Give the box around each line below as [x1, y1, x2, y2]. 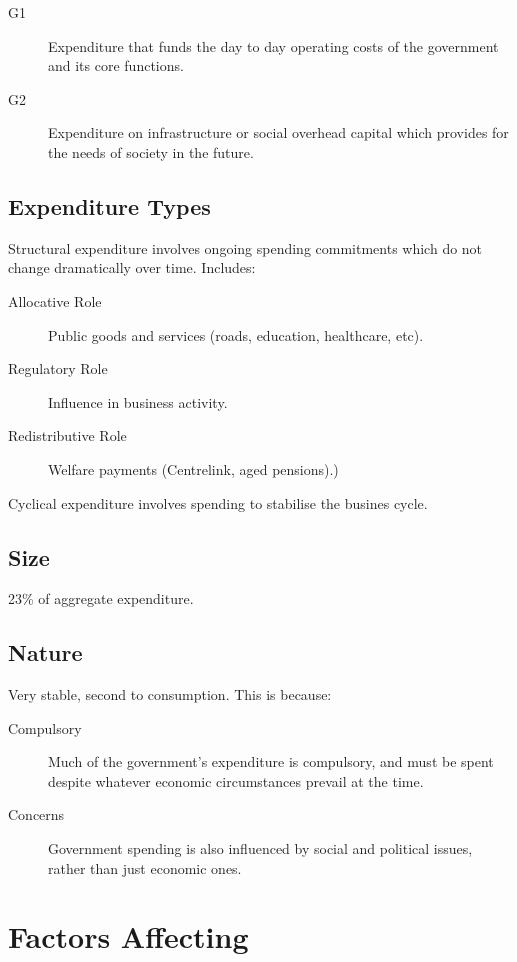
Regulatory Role [8, 358, 108, 379]
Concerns [8, 804, 65, 825]
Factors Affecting [8, 916, 249, 957]
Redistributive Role [8, 425, 127, 446]
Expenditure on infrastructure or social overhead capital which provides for [48, 122, 509, 143]
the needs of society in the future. [48, 141, 254, 162]
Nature [8, 637, 83, 668]
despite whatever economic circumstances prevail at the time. [48, 770, 424, 791]
